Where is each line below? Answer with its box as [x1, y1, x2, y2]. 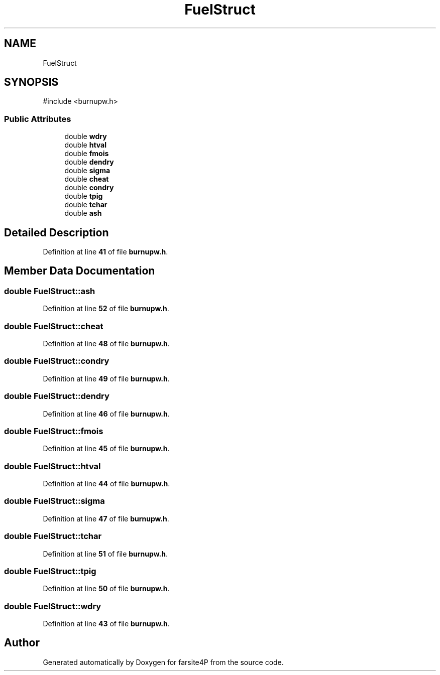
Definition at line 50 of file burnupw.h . [43, 584, 170, 593]
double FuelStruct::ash [4, 286, 95, 296]
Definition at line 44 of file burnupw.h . [43, 479, 170, 488]
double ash [64, 209, 102, 218]
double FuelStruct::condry [4, 356, 109, 366]
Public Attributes [4, 113, 71, 124]
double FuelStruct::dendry [4, 391, 109, 401]
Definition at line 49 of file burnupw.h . [43, 374, 170, 383]
